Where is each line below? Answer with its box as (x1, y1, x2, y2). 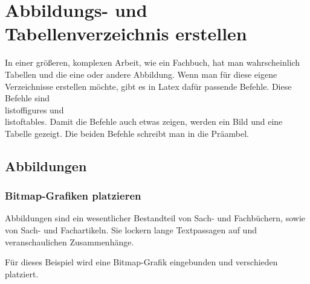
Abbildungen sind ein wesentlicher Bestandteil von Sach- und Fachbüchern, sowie (5, 212, 306, 224)
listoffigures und (5, 103, 64, 116)
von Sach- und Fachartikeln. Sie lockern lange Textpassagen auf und (5, 224, 257, 236)
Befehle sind (5, 92, 50, 104)
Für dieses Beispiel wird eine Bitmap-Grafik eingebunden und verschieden (5, 256, 278, 268)
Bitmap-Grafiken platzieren (5, 188, 141, 203)
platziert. (5, 267, 39, 280)
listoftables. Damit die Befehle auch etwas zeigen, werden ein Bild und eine (5, 115, 283, 128)
